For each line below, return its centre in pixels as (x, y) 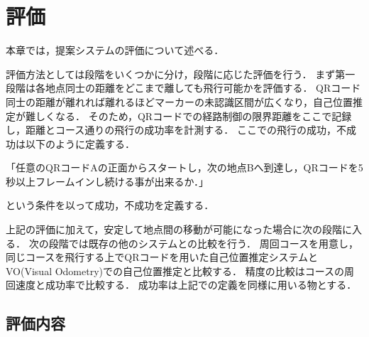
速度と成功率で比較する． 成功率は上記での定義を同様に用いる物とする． (186, 285)
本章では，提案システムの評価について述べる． (115, 50)
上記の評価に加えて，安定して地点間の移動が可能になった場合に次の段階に (179, 229)
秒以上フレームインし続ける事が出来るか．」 (107, 181)
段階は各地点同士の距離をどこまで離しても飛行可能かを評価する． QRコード (183, 88)
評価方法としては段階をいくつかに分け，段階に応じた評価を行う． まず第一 (181, 74)
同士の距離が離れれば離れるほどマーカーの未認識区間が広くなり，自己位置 (180, 101)
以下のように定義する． (80, 143)
